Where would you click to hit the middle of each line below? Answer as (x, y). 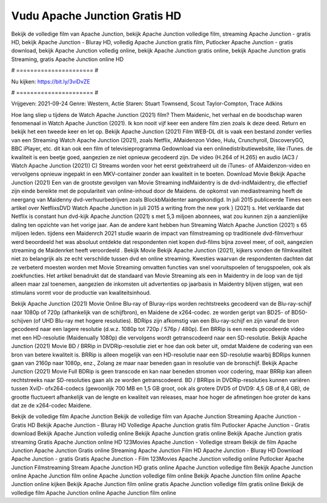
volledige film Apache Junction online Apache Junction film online (94, 493)
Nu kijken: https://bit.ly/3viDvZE (51, 81)
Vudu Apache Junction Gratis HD (96, 16)
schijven (22, 321)
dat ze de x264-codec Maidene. (51, 405)
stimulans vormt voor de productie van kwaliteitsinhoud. (81, 292)
